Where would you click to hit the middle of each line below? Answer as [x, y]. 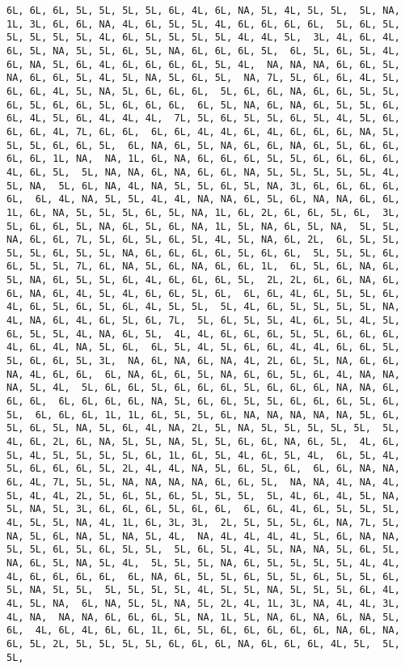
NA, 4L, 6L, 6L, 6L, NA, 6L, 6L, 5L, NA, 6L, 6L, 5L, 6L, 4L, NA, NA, [203, 374]
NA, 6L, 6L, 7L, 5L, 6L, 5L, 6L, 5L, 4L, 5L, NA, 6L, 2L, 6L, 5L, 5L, [203, 240]
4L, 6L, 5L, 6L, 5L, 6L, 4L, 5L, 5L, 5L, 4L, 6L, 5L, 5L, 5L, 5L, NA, [203, 307]
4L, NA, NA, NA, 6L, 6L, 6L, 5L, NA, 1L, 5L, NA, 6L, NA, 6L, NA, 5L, [203, 617]
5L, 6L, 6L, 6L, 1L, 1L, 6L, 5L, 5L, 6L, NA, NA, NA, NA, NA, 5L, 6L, [203, 415]
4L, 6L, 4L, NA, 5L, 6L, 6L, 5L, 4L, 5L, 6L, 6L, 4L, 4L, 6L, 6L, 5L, [203, 347]
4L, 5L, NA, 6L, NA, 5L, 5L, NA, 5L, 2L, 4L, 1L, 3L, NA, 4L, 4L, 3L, [203, 603]
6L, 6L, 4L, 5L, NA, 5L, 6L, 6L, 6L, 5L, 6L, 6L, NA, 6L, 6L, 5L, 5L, [203, 91]
